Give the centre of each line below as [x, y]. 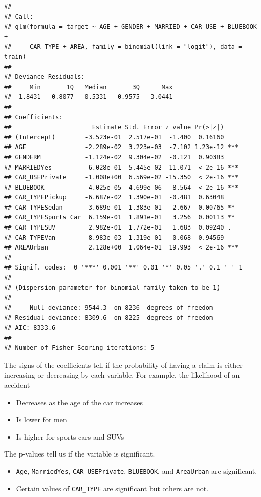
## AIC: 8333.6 [30, 328]
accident [17, 385]
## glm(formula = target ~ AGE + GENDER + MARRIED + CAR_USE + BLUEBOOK [130, 27]
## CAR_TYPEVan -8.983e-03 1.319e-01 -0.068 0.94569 [114, 237]
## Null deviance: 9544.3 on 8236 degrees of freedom [109, 308]
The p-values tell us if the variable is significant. [80, 454]
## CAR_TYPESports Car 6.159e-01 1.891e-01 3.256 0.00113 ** [120, 218]
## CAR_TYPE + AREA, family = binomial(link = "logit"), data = [123, 47]
